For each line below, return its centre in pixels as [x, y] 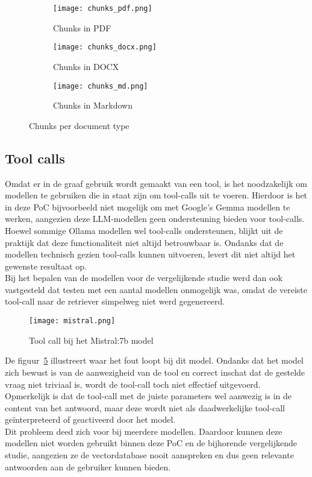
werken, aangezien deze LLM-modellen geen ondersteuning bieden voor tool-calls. [155, 219]
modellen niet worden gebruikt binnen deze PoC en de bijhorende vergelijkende [151, 443]
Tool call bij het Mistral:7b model [91, 340]
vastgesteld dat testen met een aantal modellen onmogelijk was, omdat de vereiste [156, 289]
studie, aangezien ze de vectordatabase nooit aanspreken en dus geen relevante [149, 455]
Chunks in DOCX [86, 66]
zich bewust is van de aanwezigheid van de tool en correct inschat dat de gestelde [155, 372]
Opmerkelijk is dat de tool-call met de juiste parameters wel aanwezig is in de [148, 396]
